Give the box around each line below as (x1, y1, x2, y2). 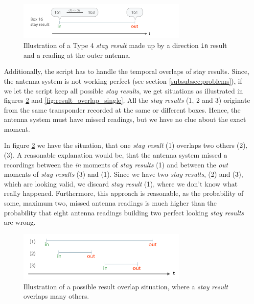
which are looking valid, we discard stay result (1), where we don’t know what (4, 178, 238, 188)
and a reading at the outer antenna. (23, 49, 131, 60)
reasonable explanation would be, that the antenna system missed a (24, 150, 228, 160)
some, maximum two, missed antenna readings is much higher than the (4, 198, 217, 208)
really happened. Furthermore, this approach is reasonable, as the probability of (4, 188, 244, 198)
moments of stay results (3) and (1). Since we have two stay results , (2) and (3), (4, 169, 243, 179)
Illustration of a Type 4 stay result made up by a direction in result (23, 40, 227, 50)
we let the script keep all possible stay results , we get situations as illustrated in (4, 85, 243, 95)
